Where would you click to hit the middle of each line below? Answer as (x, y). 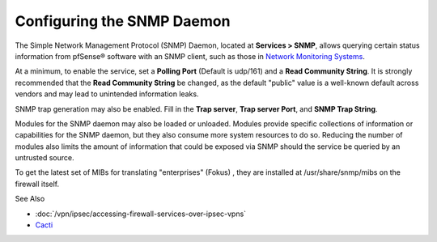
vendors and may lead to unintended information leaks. (107, 94)
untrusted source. (45, 158)
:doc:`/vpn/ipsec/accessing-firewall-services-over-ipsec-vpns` (141, 214)
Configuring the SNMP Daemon (123, 21)
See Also (30, 199)
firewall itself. (37, 184)
